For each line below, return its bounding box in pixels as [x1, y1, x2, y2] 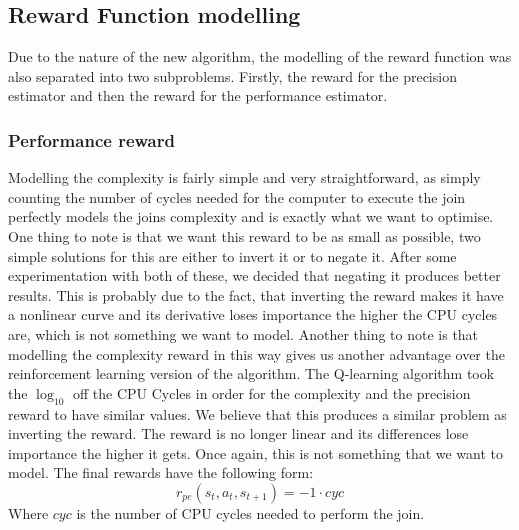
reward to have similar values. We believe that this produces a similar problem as [8, 403, 507, 424]
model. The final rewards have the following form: [8, 462, 314, 483]
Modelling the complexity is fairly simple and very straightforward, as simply [8, 167, 481, 188]
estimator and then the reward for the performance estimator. [8, 85, 388, 106]
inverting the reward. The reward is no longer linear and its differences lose [8, 423, 469, 444]
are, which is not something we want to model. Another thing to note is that [8, 323, 479, 344]
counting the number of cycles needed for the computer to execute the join [8, 186, 466, 207]
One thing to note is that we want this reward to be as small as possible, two [8, 225, 481, 246]
